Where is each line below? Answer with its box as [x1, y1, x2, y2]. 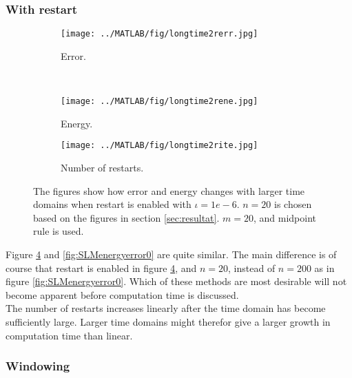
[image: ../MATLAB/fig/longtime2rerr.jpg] [61, 29, 258, 39]
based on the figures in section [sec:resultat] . [33, 210, 220, 224]
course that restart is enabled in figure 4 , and [6, 260, 197, 275]
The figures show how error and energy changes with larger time [33, 183, 305, 198]
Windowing [6, 357, 70, 375]
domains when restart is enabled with [33, 197, 191, 211]
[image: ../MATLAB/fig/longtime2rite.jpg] [61, 140, 258, 151]
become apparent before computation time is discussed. [6, 287, 239, 302]
